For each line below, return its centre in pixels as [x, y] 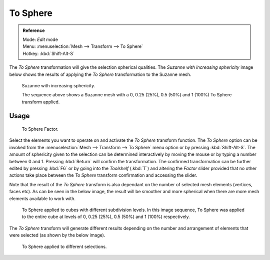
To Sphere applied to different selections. [64, 247]
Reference [34, 30]
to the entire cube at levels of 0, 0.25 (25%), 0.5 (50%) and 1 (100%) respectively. [106, 217]
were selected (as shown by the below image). [57, 235]
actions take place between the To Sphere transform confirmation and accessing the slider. [103, 175]
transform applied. [41, 102]
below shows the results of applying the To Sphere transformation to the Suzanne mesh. [100, 74]
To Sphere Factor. [40, 129]
